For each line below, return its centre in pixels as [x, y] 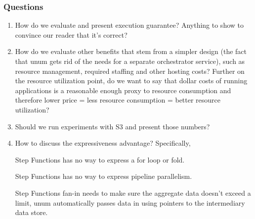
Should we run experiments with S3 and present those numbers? [112, 126]
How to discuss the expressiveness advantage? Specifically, [103, 143]
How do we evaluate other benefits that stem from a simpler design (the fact [131, 51]
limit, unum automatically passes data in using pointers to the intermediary [130, 202]
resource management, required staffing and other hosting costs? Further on [130, 71]
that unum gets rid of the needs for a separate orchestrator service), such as [130, 61]
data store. [31, 212]
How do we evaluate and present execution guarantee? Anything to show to [129, 25]
